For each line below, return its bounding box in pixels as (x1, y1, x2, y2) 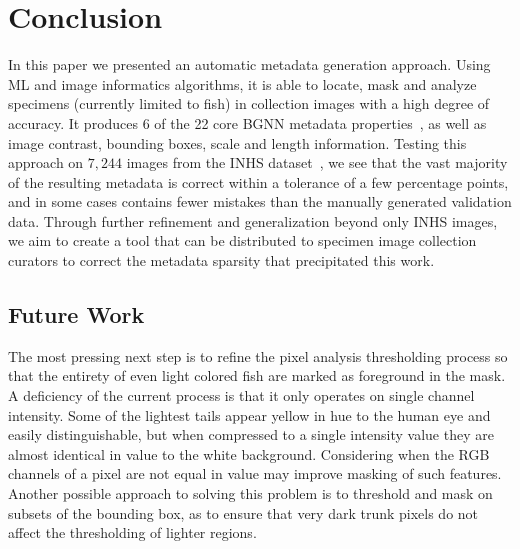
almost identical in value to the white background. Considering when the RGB (8, 443, 490, 464)
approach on (8, 152, 84, 173)
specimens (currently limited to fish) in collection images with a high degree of (8, 93, 490, 114)
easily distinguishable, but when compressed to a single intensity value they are (8, 424, 494, 445)
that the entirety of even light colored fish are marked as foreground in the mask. (8, 365, 506, 386)
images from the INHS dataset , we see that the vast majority (126, 152, 508, 173)
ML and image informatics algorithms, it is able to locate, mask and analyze (8, 73, 477, 94)
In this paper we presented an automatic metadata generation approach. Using (8, 54, 491, 75)
